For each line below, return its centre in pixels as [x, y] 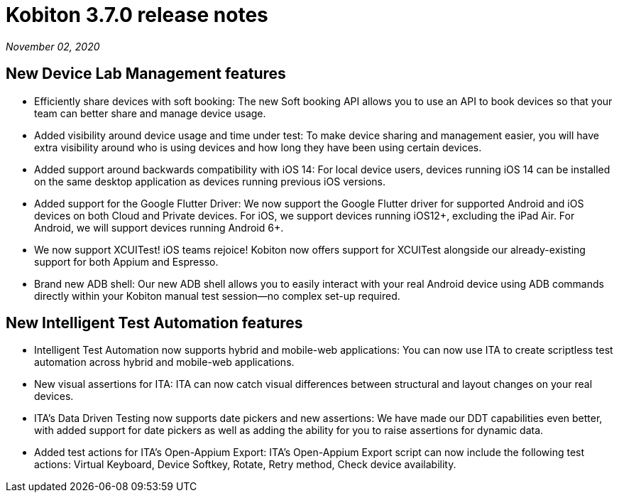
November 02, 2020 [53, 46]
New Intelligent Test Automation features [154, 323]
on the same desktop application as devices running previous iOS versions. [210, 181]
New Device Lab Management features [146, 74]
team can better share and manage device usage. [150, 113]
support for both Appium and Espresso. [126, 261]
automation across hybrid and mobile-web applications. [164, 362]
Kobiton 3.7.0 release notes [137, 15]
